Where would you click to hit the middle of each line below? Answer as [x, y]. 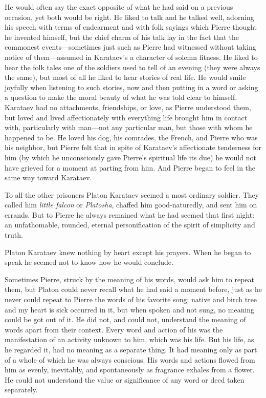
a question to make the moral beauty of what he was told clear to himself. [121, 97]
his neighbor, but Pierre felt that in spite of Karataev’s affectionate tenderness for [133, 147]
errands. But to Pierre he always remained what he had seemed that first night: [130, 214]
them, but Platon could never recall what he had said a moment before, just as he [133, 289]
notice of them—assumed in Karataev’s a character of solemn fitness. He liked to [131, 57]
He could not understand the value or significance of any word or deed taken [125, 379]
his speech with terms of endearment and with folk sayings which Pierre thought [131, 27]
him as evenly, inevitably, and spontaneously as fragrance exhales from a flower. [130, 370]
